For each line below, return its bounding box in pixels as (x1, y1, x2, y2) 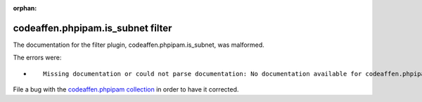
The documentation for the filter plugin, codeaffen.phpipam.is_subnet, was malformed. (13, 41, 265, 49)
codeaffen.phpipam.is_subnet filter (13, 22, 172, 34)
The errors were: (13, 53, 62, 62)
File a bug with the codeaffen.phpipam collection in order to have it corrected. (13, 85, 239, 94)
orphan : (13, 4, 37, 12)
